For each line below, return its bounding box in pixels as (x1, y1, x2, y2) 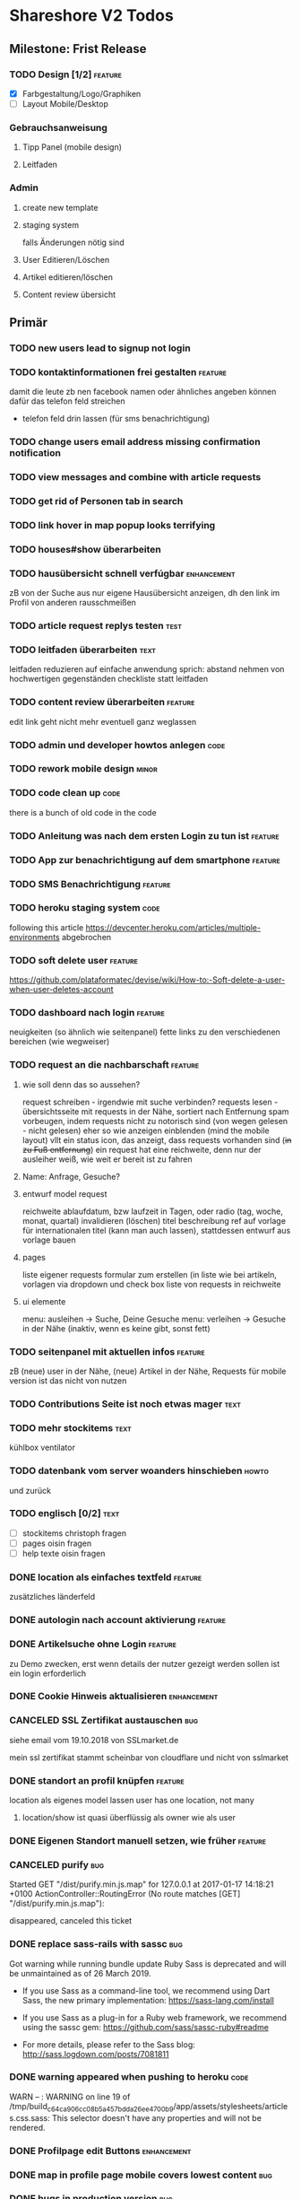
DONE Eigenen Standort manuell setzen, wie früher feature (9, 1834, 267, 1846)
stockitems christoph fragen (21, 1527, 127, 1539)
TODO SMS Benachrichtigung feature (9, 877, 171, 890)
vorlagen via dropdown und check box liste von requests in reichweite (21, 1278, 281, 1289)
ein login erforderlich (9, 1668, 87, 1679)
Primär (9, 315, 47, 330)
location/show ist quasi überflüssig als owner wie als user (21, 1812, 236, 1823)
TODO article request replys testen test (9, 620, 182, 633)
